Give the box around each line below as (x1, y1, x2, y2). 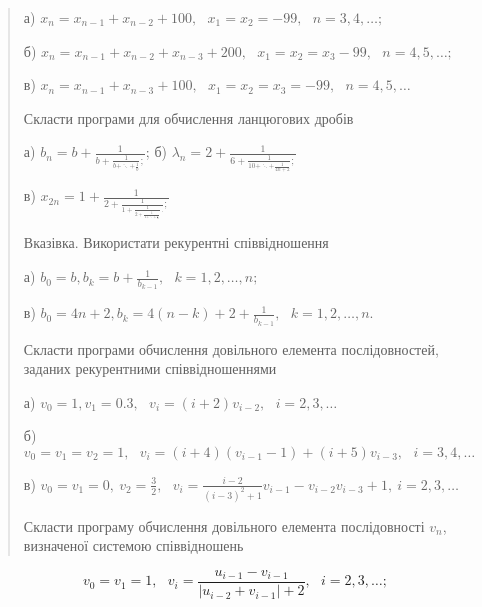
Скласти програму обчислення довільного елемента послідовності (23, 515, 425, 536)
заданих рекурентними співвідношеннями (23, 358, 277, 379)
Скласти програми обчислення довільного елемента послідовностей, (23, 338, 439, 359)
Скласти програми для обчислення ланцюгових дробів (23, 107, 354, 128)
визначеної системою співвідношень (23, 535, 244, 556)
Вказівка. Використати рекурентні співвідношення (23, 232, 329, 253)
